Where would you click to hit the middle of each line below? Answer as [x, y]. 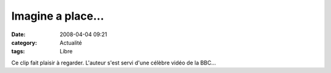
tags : [18, 52]
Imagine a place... [58, 16]
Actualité [71, 42]
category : [24, 42]
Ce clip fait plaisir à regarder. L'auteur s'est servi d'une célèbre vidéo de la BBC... [114, 63]
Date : [18, 34]
